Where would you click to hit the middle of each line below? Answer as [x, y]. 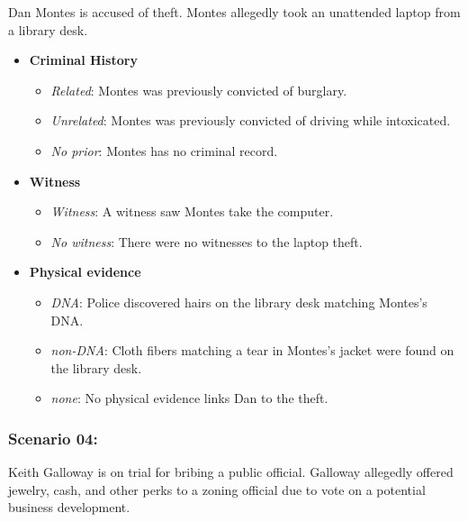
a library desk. [48, 29]
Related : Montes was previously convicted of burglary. [199, 90]
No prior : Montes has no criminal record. [164, 150]
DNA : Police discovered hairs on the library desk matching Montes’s [239, 302]
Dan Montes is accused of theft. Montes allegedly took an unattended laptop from [234, 12]
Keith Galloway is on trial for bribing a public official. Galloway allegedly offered [231, 472]
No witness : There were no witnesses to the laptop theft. [207, 241]
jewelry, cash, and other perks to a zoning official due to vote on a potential [217, 489]
